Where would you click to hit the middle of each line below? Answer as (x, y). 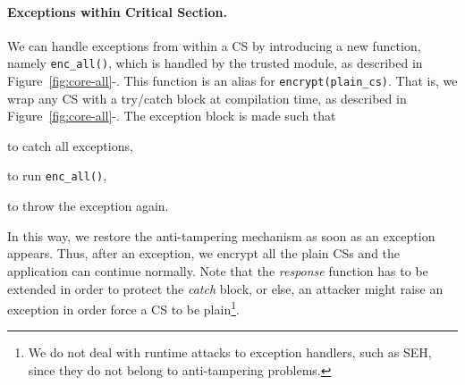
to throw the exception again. (88, 206)
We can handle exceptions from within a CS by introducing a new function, (214, 45)
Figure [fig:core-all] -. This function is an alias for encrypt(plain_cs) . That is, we (232, 81)
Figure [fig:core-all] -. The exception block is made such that (172, 116)
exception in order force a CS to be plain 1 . (123, 308)
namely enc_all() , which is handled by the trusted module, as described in (215, 63)
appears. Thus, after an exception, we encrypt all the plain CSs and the (204, 253)
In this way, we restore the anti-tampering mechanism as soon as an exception (221, 235)
